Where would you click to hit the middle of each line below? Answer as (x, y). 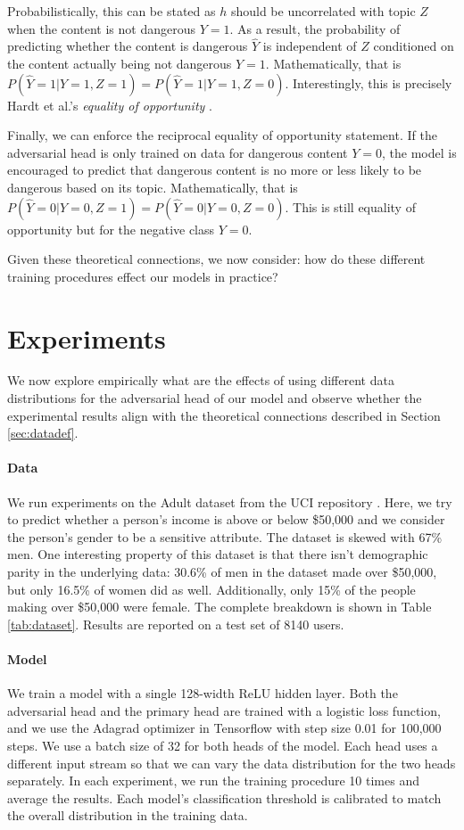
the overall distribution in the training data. (128, 815)
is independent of (310, 46)
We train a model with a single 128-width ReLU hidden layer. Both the (203, 693)
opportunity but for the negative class (111, 229)
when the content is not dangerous (101, 28)
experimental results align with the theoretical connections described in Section (224, 415)
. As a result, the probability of (315, 28)
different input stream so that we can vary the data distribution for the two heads (232, 763)
